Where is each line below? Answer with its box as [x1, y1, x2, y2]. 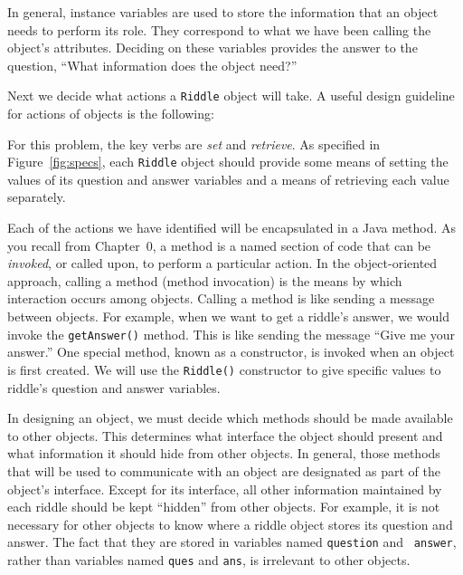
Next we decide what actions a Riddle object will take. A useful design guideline [7, 86, 455, 105]
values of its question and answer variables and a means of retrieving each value [7, 169, 449, 188]
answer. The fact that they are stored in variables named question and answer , [7, 532, 457, 551]
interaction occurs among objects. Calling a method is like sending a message [7, 289, 435, 308]
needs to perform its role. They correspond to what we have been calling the [7, 20, 431, 39]
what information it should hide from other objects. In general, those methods [7, 444, 440, 463]
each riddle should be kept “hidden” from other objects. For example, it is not [7, 497, 440, 516]
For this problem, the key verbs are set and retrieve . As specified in [7, 134, 381, 153]
